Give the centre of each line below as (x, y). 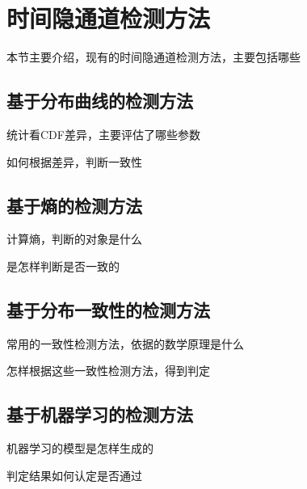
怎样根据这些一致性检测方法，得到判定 (108, 371)
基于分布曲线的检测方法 (100, 101)
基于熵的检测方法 (74, 205)
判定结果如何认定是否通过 (74, 475)
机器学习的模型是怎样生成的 (80, 448)
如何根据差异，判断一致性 (74, 161)
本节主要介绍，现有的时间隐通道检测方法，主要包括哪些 (153, 57)
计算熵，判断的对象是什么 (74, 239)
